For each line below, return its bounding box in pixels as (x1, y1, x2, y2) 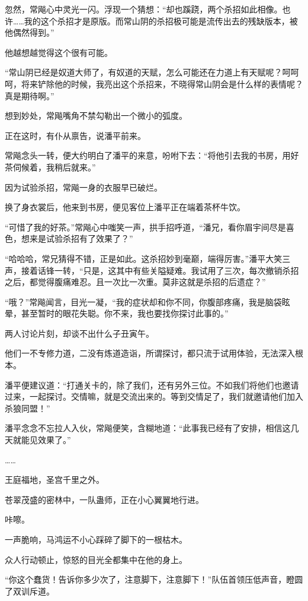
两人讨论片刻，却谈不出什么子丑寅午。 (5, 327, 154, 339)
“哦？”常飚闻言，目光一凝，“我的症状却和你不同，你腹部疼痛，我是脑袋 (5, 295, 282, 308)
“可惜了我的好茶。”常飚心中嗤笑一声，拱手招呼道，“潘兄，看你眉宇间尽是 (5, 220, 286, 233)
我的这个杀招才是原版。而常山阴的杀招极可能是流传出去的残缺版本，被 (24, 14, 298, 27)
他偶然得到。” (5, 26, 54, 39)
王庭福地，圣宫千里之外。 (5, 473, 104, 486)
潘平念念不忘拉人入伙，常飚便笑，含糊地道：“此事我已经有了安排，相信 (5, 422, 283, 434)
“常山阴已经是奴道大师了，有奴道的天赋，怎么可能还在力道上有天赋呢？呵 (5, 66, 291, 78)
